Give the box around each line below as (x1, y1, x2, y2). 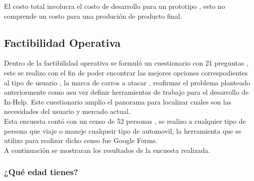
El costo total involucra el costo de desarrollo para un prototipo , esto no (4, 1, 225, 11)
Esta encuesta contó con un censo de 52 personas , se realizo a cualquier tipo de (4, 115, 246, 126)
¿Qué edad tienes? (4, 166, 78, 178)
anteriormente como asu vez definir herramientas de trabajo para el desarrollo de (4, 87, 249, 97)
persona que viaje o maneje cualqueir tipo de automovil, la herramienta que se (4, 125, 242, 136)
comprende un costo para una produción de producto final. (4, 10, 182, 21)
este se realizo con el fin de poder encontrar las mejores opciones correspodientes (4, 67, 248, 77)
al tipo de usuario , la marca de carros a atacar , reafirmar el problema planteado (4, 77, 251, 87)
